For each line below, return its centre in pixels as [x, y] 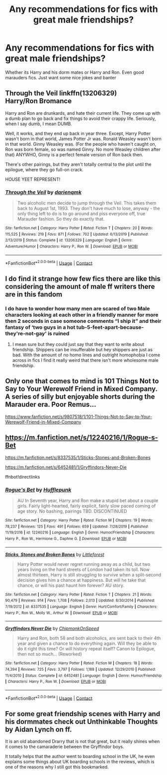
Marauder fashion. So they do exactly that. [61, 219]
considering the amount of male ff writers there [80, 286]
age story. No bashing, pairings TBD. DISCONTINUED [72, 511]
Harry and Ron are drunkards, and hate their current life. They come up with [83, 113]
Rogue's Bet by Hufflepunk [38, 490]
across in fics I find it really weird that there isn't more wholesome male [85, 360]
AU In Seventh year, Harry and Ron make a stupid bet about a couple [88, 501]
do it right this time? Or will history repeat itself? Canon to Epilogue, [86, 649]
